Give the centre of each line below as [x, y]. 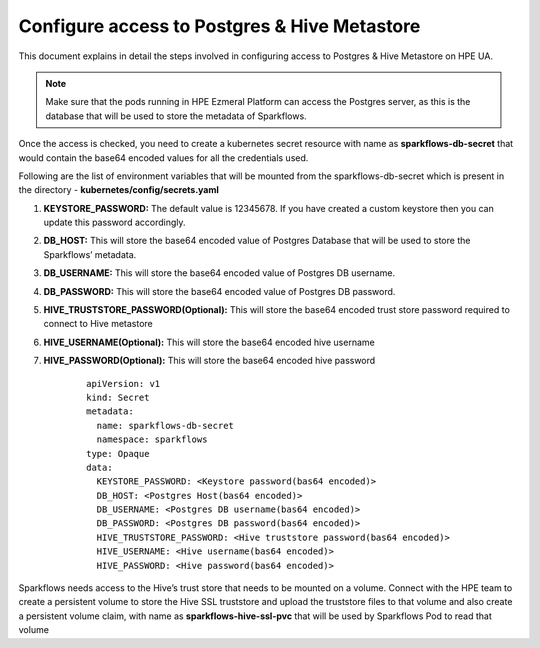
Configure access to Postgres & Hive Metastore [219, 26]
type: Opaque [118, 453]
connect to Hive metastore [98, 324]
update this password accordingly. [114, 222]
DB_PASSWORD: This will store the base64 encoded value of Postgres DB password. [219, 291]
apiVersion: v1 [123, 383]
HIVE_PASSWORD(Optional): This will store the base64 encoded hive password [209, 361]
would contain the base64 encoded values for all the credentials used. [163, 157]
